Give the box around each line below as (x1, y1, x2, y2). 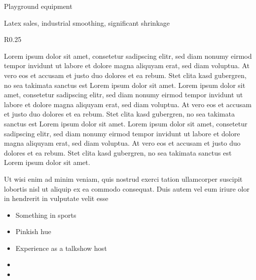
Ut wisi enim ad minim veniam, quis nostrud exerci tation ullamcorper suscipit (4, 173, 243, 184)
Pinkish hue (15, 226, 51, 237)
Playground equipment (4, 1, 73, 11)
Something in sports (15, 209, 76, 220)
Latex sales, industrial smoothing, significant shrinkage (4, 17, 170, 28)
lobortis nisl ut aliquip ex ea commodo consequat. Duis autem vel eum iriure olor (4, 183, 250, 194)
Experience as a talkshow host (15, 242, 107, 253)
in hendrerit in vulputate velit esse (4, 193, 109, 203)
